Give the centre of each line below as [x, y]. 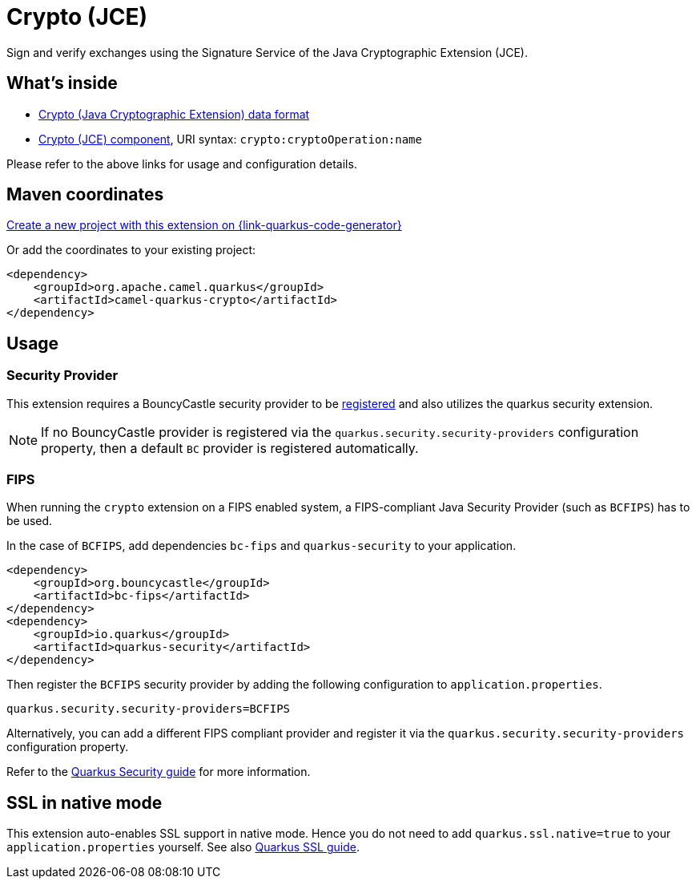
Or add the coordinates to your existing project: [131, 250]
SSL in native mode [84, 802]
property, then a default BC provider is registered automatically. [230, 448]
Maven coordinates [85, 195]
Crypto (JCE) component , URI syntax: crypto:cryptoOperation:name [230, 139]
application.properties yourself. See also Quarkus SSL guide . [183, 847]
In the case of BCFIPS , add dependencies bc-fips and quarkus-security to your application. [262, 546]
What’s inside [62, 83]
